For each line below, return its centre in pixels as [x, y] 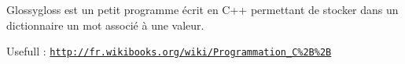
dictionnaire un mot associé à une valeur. [105, 25]
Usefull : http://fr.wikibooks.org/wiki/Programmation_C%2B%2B [169, 51]
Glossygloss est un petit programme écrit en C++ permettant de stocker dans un [202, 9]
